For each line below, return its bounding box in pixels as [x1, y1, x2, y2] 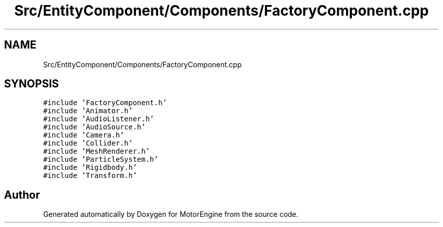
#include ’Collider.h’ [43, 139, 133, 148]
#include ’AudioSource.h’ [43, 123, 146, 131]
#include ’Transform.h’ [43, 171, 137, 180]
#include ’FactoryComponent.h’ [43, 99, 167, 107]
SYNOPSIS [4, 77, 59, 90]
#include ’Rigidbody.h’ [43, 163, 137, 172]
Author [4, 188, 40, 201]
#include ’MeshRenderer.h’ [43, 147, 150, 156]
